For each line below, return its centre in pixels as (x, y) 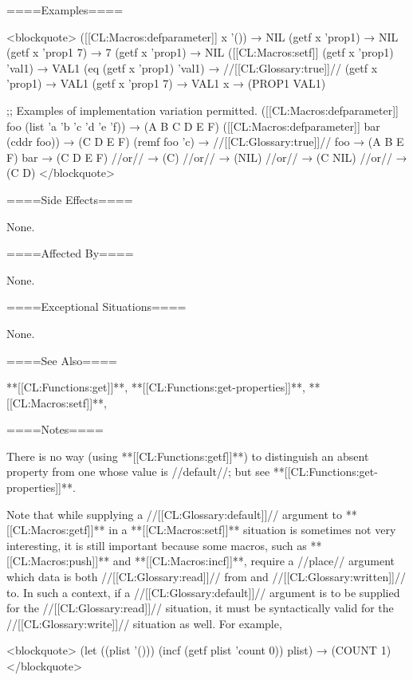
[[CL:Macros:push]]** (58, 561)
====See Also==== (62, 360)
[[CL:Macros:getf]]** (56, 530)
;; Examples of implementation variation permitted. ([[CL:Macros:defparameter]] (203, 110)
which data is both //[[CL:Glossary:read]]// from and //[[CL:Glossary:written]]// (206, 577)
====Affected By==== (70, 253)
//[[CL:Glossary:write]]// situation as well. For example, (144, 623)
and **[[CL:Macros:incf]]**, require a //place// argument (254, 561)
